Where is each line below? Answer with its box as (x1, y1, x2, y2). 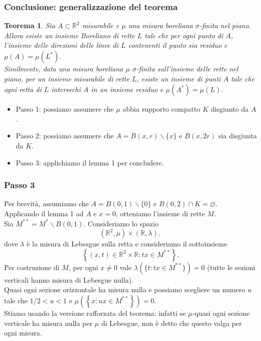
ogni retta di (4, 84, 42, 95)
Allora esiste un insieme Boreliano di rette (4, 30, 135, 40)
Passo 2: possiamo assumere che (16, 130, 114, 141)
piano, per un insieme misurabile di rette (4, 73, 129, 83)
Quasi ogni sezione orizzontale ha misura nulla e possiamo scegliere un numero (4, 284, 245, 295)
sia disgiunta (218, 130, 257, 141)
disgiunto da (211, 104, 249, 114)
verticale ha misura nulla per (4, 317, 92, 328)
